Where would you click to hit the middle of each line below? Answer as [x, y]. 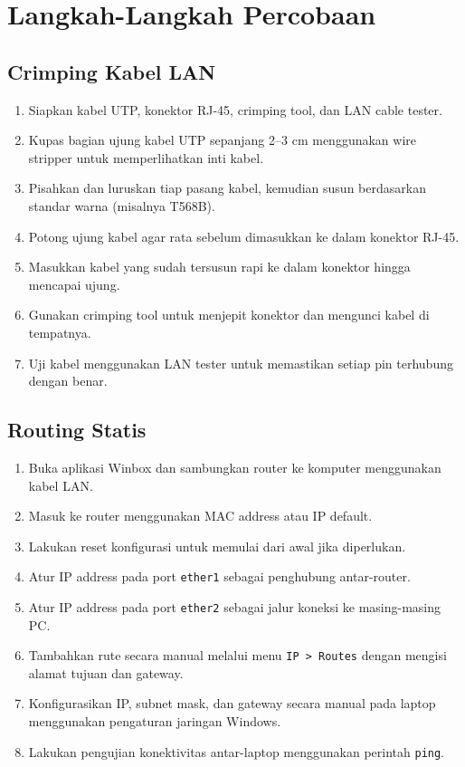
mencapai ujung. [74, 284]
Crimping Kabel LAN [112, 71]
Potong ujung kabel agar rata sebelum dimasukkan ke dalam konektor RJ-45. [244, 236]
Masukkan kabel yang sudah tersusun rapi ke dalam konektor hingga [219, 267]
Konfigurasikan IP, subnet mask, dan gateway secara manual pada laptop [232, 703]
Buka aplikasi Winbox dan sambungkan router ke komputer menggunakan [235, 467]
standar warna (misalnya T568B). [122, 205]
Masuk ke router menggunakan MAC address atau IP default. [200, 516]
